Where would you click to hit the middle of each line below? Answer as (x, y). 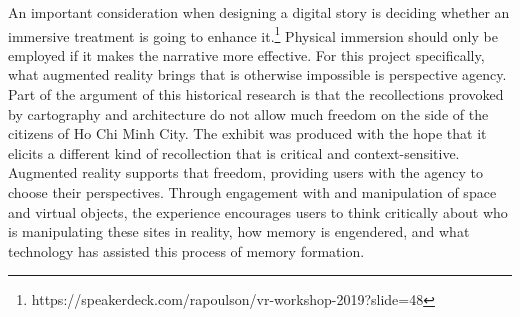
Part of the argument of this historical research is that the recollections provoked (256, 94)
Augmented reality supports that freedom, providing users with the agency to (245, 172)
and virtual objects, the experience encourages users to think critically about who (258, 211)
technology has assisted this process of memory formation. (186, 250)
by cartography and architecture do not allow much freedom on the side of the (248, 113)
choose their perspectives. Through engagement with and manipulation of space (252, 192)
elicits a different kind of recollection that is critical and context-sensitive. (234, 152)
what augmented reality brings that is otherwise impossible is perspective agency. (257, 74)
